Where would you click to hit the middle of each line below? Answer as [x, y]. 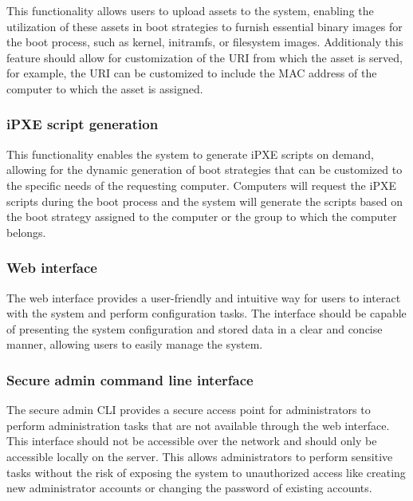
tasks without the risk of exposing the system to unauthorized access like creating [206, 472]
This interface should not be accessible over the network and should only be [192, 441]
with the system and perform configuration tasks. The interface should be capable [206, 313]
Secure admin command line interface [130, 379]
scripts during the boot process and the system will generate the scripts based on [205, 201]
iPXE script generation [83, 124]
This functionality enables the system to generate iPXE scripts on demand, [190, 154]
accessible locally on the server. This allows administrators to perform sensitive [200, 456]
